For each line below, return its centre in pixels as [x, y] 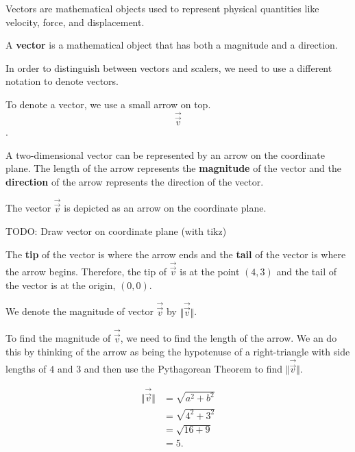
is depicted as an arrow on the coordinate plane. [165, 208]
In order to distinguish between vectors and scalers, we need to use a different [169, 67]
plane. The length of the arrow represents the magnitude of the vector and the [173, 168]
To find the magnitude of [58, 338]
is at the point [210, 272]
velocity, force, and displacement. [75, 22]
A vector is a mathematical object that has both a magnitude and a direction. [172, 45]
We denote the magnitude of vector [79, 311]
